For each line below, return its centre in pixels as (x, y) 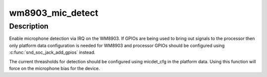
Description (29, 26)
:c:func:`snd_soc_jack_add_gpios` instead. (52, 52)
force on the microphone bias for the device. (54, 68)
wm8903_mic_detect (54, 13)
